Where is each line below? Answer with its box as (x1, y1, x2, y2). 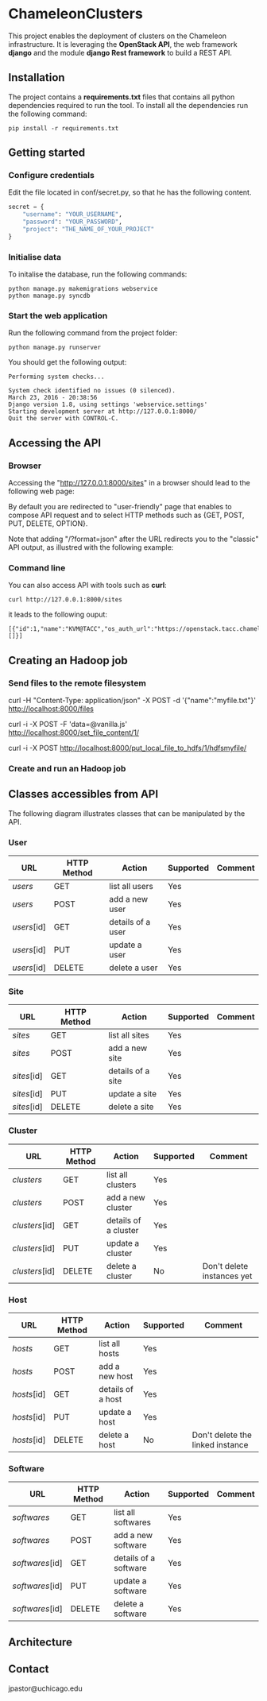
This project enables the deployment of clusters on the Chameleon (8, 31, 227, 41)
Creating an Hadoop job (8, 653, 129, 667)
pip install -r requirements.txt (8, 124, 119, 132)
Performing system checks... (8, 373, 105, 381)
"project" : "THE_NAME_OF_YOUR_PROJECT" (22, 226, 155, 234)
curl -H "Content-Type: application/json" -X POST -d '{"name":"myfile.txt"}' (8, 696, 257, 706)
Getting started (8, 146, 86, 160)
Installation (8, 71, 65, 84)
